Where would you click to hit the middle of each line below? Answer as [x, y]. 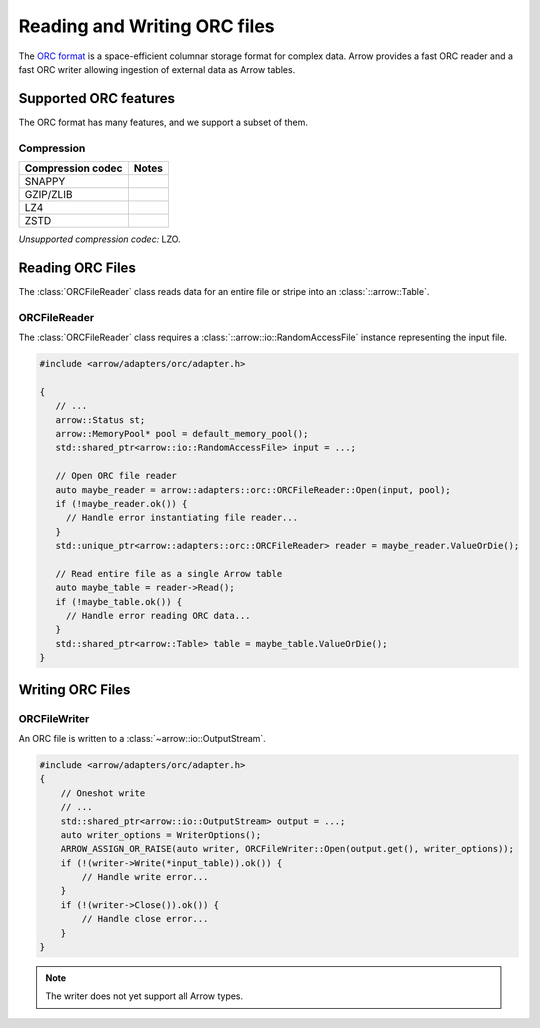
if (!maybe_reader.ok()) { [121, 503]
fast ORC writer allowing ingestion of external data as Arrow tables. [157, 69]
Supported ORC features [96, 98]
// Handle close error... [145, 919]
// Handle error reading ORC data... [158, 616]
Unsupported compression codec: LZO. [99, 239]
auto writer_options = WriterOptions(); [161, 834]
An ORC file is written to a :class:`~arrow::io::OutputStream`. [142, 738]
